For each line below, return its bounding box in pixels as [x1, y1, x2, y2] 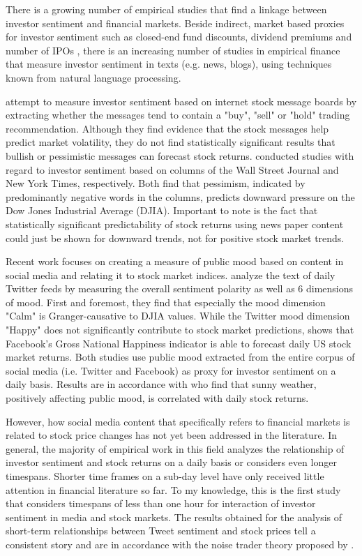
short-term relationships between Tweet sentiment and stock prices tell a [6, 523, 316, 538]
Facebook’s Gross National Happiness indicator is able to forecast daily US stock [6, 336, 352, 350]
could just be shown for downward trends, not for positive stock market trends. [6, 230, 345, 245]
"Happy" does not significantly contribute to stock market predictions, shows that [6, 322, 354, 337]
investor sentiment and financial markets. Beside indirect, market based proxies [6, 15, 345, 30]
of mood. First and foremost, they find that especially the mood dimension [6, 294, 326, 309]
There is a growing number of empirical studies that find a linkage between [6, 2, 327, 16]
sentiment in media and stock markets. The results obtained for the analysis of [6, 509, 342, 524]
